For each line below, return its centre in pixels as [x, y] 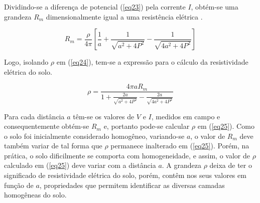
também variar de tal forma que [53, 146]
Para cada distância [34, 116]
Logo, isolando [26, 62]
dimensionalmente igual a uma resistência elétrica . [124, 16]
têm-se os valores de [104, 116]
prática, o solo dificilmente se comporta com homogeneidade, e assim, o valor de [127, 155]
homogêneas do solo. [35, 195]
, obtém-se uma [215, 7]
